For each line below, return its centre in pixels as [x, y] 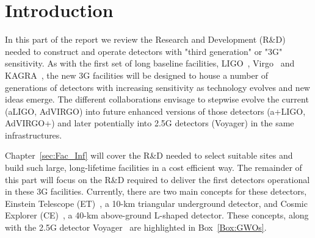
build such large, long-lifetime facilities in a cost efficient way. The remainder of [154, 168]
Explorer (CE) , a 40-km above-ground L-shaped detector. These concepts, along [157, 215]
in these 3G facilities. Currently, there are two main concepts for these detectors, [156, 191]
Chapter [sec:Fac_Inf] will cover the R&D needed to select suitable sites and [149, 155]
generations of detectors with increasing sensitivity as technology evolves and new [157, 87]
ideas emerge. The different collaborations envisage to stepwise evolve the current [157, 99]
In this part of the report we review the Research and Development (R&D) [145, 39]
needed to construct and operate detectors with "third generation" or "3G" [144, 51]
